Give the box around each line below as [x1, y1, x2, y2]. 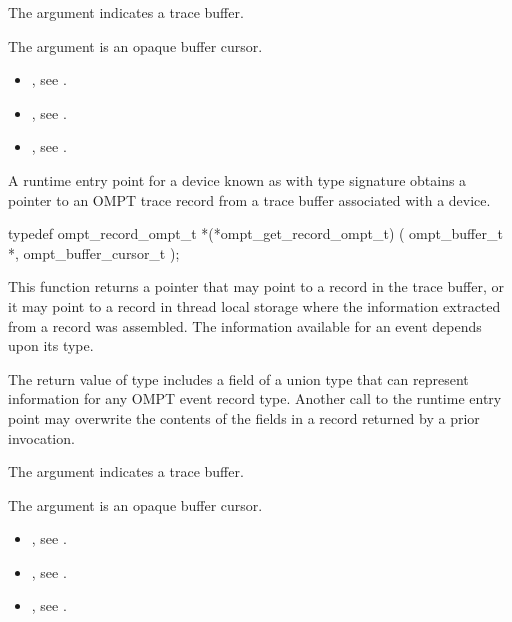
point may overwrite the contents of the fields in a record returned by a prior [8, 407, 480, 428]
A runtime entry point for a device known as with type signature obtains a [8, 169, 467, 190]
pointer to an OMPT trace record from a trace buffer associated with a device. [8, 189, 491, 210]
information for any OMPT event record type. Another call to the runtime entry [8, 388, 502, 409]
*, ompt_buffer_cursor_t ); [8, 242, 180, 263]
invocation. [8, 427, 75, 448]
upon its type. [8, 335, 94, 356]
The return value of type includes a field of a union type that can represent [8, 368, 469, 389]
